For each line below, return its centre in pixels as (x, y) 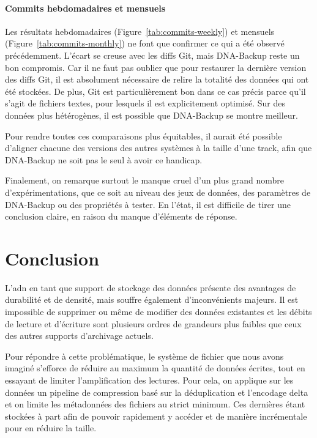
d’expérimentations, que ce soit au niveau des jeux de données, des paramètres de (158, 192)
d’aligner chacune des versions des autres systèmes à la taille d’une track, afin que (158, 148)
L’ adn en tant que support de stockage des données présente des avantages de (151, 287)
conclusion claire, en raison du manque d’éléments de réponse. (121, 216)
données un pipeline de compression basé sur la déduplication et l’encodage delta (157, 392)
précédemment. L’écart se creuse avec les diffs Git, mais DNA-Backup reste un (152, 55)
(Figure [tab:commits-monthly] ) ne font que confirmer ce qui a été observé (145, 43)
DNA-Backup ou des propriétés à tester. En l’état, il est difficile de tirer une (148, 204)
